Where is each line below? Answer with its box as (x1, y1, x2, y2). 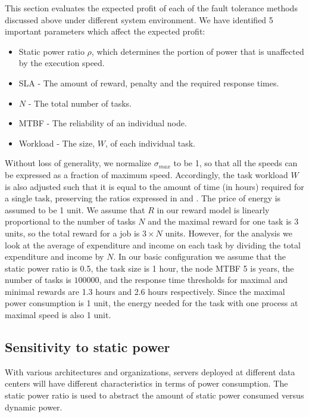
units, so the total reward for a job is (5, 226, 140, 239)
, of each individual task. (105, 136, 195, 149)
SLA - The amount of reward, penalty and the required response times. (18, 76, 279, 89)
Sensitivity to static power (5, 338, 170, 356)
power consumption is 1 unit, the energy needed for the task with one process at (5, 297, 298, 309)
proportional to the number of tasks (5, 215, 136, 228)
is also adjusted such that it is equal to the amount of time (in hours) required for (5, 180, 304, 192)
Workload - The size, (18, 136, 95, 149)
